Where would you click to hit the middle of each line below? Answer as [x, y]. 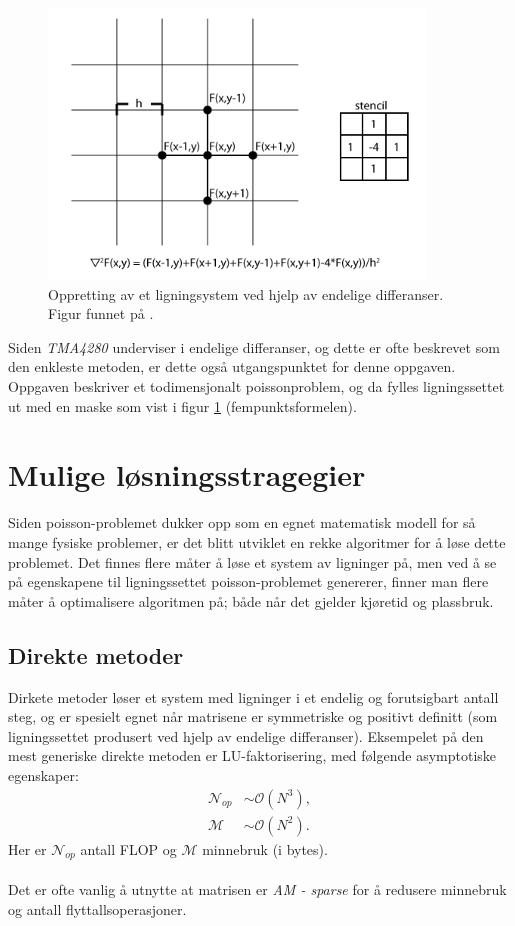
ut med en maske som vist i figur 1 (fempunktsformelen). [182, 405]
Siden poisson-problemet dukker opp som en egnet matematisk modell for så [242, 522]
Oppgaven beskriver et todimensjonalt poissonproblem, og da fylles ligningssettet [256, 386]
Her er [27, 848]
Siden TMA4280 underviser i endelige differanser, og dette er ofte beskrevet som [254, 346]
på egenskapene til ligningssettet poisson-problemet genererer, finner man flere [248, 581]
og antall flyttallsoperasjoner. [97, 908]
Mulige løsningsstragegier [187, 474]
